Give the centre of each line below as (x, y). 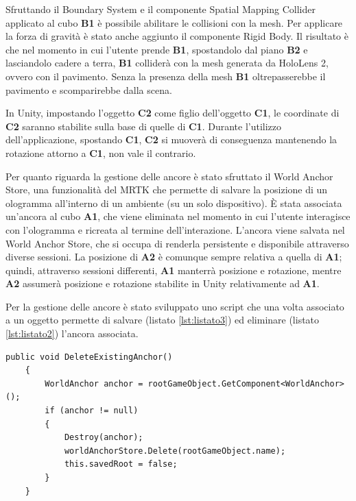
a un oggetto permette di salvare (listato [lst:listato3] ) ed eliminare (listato (163, 320)
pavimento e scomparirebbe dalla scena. (89, 89)
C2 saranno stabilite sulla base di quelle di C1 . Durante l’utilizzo (144, 126)
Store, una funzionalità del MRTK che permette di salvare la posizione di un (167, 190)
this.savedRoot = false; (121, 464)
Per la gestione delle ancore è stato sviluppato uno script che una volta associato (175, 306)
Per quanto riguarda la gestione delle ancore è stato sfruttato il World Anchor (169, 176)
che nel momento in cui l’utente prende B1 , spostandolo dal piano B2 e (157, 49)
